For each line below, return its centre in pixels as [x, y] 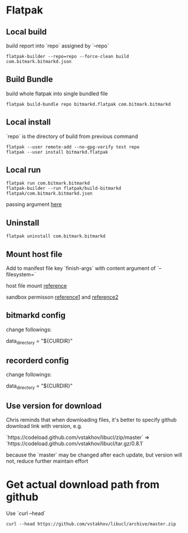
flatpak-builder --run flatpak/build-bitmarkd [64, 188]
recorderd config [37, 361]
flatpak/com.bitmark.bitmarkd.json [49, 193]
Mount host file [34, 254]
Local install [29, 122]
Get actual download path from [83, 485]
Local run [23, 170]
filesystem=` [21, 275]
